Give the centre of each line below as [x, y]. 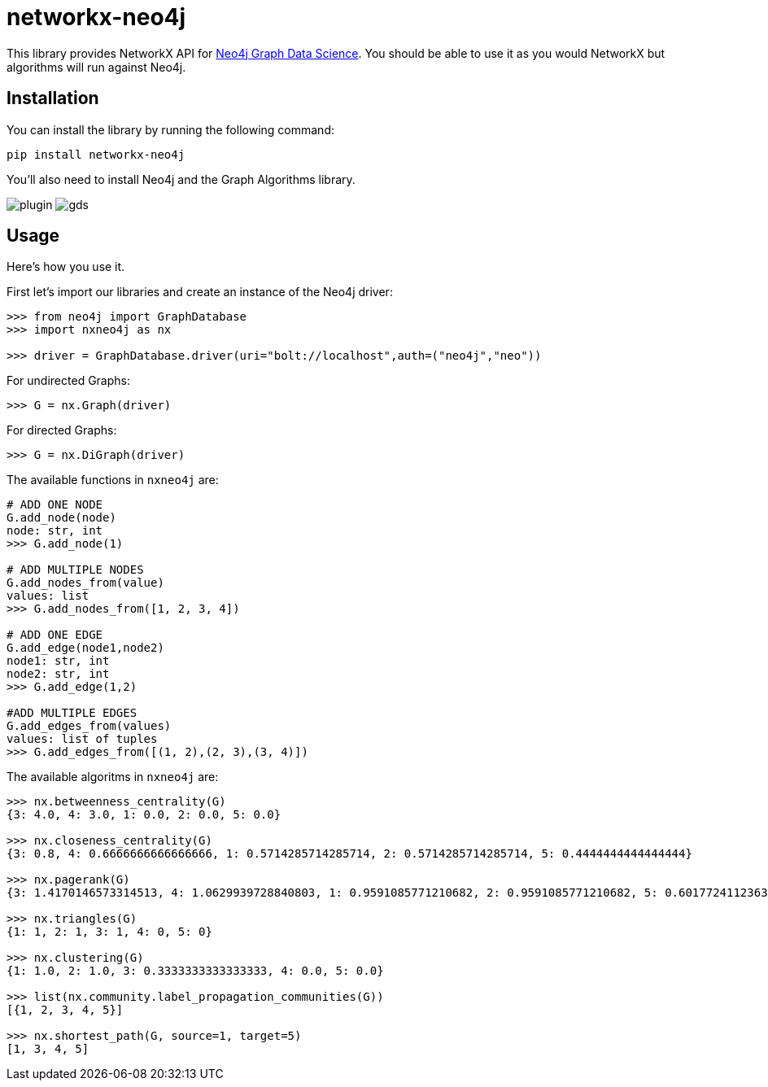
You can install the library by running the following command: [170, 129]
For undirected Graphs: [68, 381]
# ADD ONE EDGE [55, 635]
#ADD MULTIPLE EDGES [72, 713]
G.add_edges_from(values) [89, 726]
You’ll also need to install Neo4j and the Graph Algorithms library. [181, 179]
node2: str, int [58, 674]
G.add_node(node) [61, 518]
